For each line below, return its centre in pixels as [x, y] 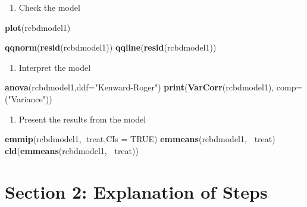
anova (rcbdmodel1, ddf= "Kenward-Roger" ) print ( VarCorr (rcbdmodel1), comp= [154, 87]
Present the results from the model [82, 119]
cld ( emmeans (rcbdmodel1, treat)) [72, 150]
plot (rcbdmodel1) [38, 27]
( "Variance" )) [29, 98]
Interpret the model [55, 67]
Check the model [49, 7]
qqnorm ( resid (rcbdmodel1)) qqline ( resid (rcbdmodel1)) [111, 47]
